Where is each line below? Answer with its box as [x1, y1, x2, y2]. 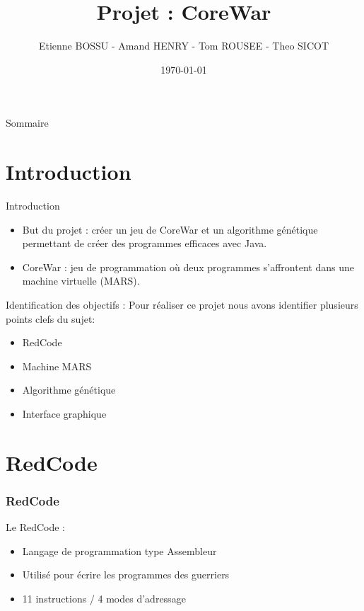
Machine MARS [22, 358, 92, 373]
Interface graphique [22, 406, 107, 421]
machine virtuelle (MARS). [22, 273, 140, 288]
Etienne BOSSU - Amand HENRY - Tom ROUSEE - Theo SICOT [38, 38, 329, 53]
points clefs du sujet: [6, 311, 95, 326]
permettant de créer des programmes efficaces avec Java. [22, 236, 267, 251]
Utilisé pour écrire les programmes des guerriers [22, 567, 230, 582]
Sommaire [6, 115, 49, 130]
